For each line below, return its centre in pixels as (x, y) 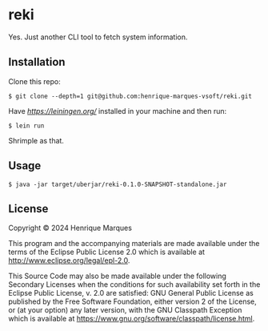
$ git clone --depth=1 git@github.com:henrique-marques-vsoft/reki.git (130, 96)
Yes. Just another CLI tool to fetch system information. (98, 37)
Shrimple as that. (36, 140)
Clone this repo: (35, 81)
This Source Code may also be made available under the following (117, 276)
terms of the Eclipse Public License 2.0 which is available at (107, 252)
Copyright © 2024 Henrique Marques (70, 228)
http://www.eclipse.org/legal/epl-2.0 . (69, 260)
